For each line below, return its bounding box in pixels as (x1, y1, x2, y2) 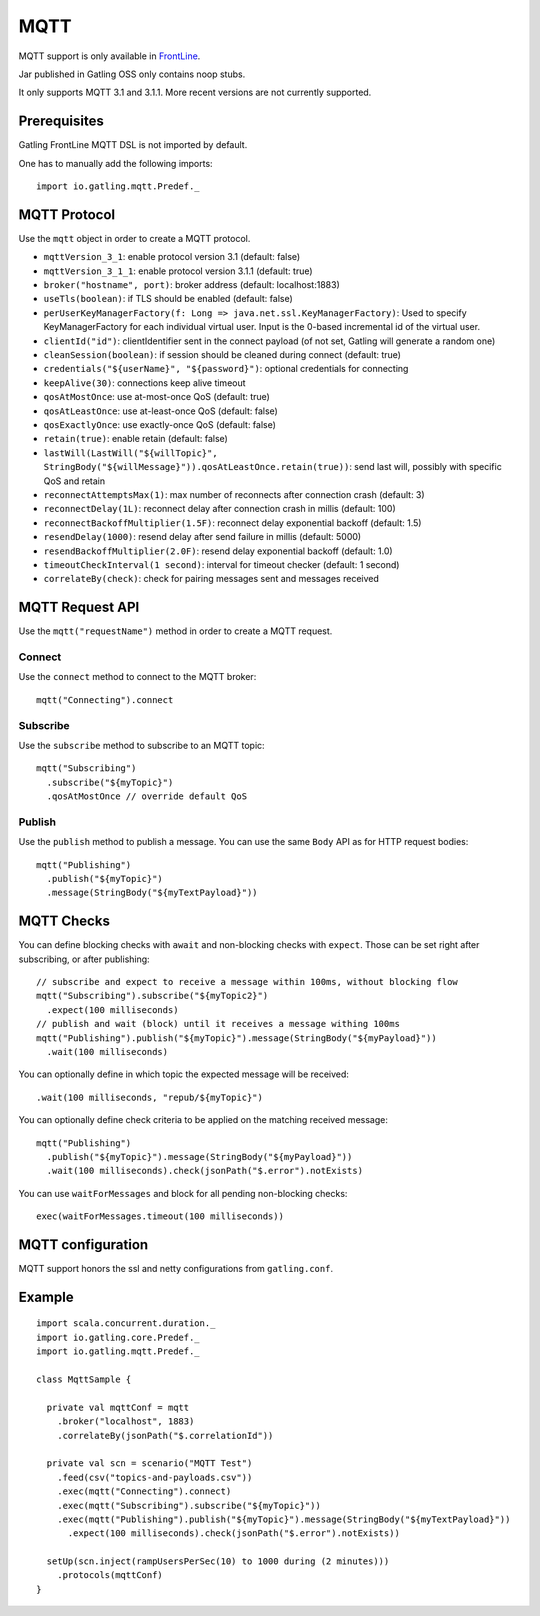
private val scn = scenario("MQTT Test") (46, 1458, 253, 1469)
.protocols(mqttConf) (56, 1570, 164, 1581)
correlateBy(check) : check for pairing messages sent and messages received (43, 573, 380, 585)
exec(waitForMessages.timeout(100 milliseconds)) (36, 1211, 285, 1222)
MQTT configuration (18, 1236, 149, 1253)
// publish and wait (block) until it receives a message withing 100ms (36, 1018, 400, 1030)
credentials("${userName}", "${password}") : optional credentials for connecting (43, 363, 409, 375)
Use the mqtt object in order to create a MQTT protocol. (18, 232, 251, 244)
